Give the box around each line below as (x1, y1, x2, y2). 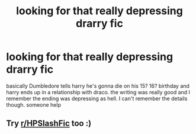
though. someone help (6, 101, 61, 108)
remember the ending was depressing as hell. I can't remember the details (6, 95, 188, 102)
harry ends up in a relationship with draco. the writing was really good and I (6, 88, 191, 95)
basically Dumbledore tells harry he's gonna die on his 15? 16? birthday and (6, 82, 189, 90)
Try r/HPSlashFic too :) (6, 119, 92, 129)
